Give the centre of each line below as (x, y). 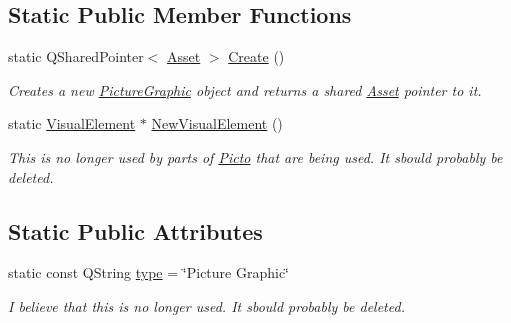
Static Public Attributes (135, 230)
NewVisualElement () (217, 123)
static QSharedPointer (76, 56)
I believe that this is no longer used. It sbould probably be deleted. (206, 305)
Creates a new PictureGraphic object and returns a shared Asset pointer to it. (245, 89)
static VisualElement (72, 123)
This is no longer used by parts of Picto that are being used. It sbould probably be (255, 156)
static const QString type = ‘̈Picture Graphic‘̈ (148, 272)
